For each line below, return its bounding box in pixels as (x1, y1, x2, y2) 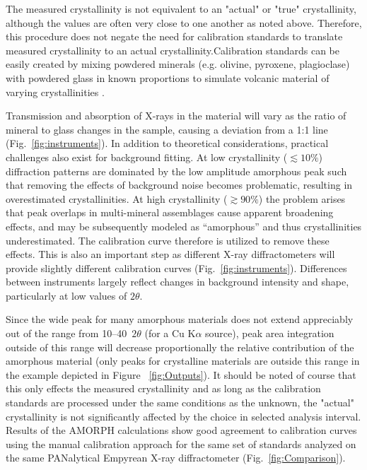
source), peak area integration (205, 326, 334, 341)
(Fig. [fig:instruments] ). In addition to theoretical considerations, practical (6, 136, 329, 151)
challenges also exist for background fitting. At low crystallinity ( (6, 149, 288, 164)
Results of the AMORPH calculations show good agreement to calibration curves (6, 423, 357, 437)
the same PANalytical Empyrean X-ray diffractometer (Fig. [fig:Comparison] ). (6, 450, 346, 465)
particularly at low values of (6, 288, 127, 302)
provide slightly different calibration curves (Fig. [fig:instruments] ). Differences (6, 260, 347, 275)
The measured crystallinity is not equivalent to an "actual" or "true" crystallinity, (6, 1, 356, 16)
